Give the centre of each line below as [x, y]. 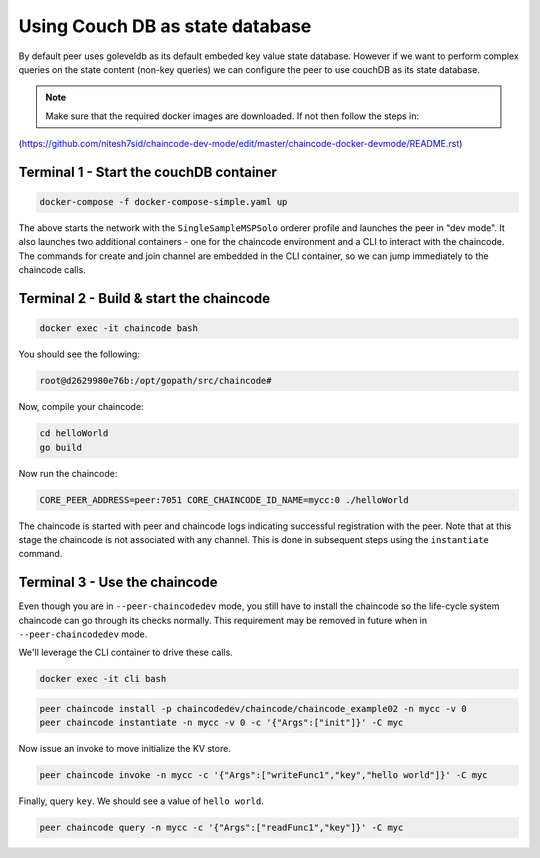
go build [61, 447]
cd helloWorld [74, 433]
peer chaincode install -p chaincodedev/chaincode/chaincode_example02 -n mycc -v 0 [253, 708]
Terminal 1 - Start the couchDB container [147, 171]
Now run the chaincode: [68, 473]
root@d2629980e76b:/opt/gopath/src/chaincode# [155, 381]
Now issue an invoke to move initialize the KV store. [125, 749]
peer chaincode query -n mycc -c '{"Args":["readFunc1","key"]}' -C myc [221, 828]
